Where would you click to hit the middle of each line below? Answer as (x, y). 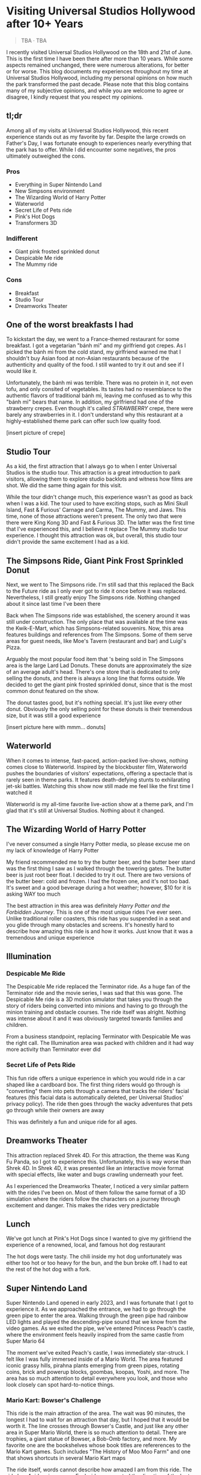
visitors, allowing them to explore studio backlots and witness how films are (100, 479)
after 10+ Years (45, 24)
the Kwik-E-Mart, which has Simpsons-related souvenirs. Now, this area (95, 628)
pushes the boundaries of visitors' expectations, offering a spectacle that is (100, 773)
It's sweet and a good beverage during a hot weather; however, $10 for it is (99, 887)
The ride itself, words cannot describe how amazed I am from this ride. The (99, 1470)
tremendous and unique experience (50, 937)
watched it (19, 792)
